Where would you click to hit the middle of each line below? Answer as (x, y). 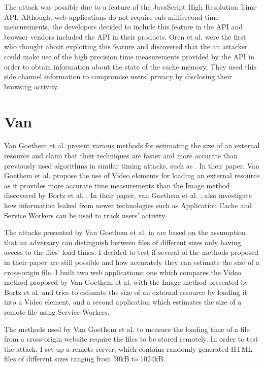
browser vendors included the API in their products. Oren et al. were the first (125, 36)
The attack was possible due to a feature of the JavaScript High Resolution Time (130, 7)
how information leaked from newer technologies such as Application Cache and (128, 205)
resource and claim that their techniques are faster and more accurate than (121, 156)
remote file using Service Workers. (57, 311)
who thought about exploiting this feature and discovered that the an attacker (126, 46)
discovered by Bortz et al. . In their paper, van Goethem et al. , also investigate (128, 195)
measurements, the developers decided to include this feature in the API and (123, 27)
